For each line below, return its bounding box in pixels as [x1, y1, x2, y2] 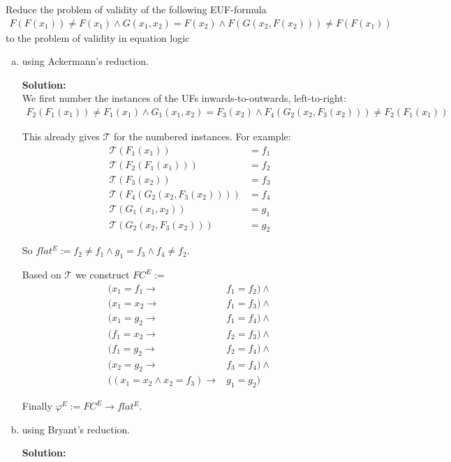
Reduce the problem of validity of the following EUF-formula [6, 2, 267, 16]
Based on [22, 267, 61, 282]
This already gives [22, 129, 100, 144]
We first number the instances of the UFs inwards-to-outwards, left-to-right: [22, 91, 346, 105]
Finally [22, 398, 52, 413]
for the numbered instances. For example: [114, 129, 291, 144]
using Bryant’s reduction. [22, 422, 131, 436]
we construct [75, 267, 130, 282]
